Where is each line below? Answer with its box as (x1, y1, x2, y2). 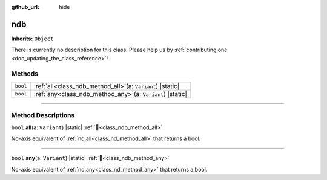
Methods (11, 69, 39, 78)
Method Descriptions (11, 111, 75, 120)
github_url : (11, 4, 39, 10)
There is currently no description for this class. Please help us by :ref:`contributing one (11, 46, 228, 54)
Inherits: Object (11, 35, 54, 42)
